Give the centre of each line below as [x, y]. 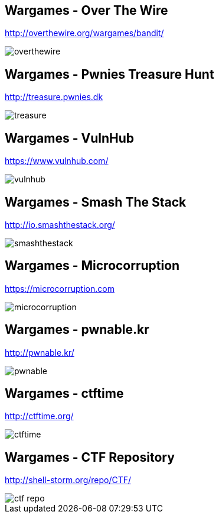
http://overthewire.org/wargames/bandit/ [84, 33]
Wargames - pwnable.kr [77, 330]
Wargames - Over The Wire [86, 10]
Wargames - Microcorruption [92, 266]
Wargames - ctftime [64, 394]
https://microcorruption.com [60, 288]
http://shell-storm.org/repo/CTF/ [68, 480]
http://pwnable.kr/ [40, 352]
